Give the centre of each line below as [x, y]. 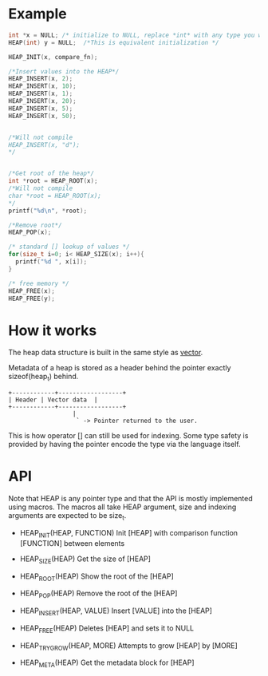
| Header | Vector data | [53, 400]
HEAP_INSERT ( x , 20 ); [43, 101]
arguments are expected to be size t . [67, 516]
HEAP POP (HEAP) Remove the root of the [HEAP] [99, 594]
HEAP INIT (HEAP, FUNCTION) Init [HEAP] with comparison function [128, 534]
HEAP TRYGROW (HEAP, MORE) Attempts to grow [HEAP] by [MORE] [128, 646]
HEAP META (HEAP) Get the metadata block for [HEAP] [107, 664]
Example [37, 14]
